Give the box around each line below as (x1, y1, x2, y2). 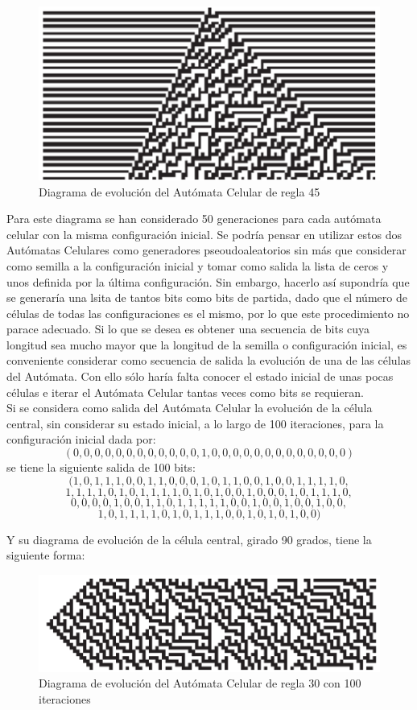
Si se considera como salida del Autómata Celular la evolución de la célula (6, 399, 373, 416)
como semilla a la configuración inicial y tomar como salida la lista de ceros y (6, 257, 389, 274)
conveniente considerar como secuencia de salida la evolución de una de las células (6, 352, 411, 369)
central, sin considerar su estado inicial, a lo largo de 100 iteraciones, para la (6, 415, 384, 431)
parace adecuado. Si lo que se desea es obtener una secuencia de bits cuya (6, 320, 370, 337)
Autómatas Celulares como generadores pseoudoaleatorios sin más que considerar (6, 241, 407, 258)
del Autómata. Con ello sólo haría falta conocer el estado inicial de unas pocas (6, 368, 394, 385)
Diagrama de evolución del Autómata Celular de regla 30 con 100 (39, 675, 361, 691)
